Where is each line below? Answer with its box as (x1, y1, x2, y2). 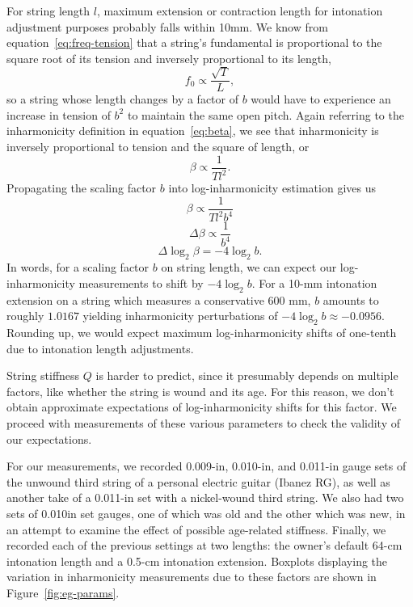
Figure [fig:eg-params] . (6, 584, 120, 601)
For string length (6, 2, 91, 19)
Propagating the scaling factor (6, 179, 157, 196)
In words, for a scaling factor (6, 259, 150, 276)
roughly (6, 307, 44, 324)
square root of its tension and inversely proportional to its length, (6, 49, 331, 66)
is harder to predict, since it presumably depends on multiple (95, 367, 398, 384)
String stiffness (6, 367, 80, 384)
